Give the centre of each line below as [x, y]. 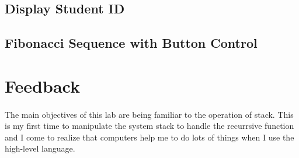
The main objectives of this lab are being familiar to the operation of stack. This [149, 114]
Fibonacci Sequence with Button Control [131, 43]
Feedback [42, 85]
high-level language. [40, 148]
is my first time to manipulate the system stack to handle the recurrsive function [149, 126]
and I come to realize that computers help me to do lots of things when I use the [149, 137]
